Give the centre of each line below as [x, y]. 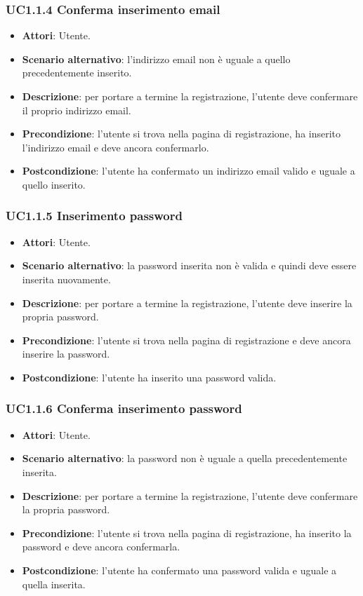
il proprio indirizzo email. [77, 110]
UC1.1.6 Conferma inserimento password [124, 408]
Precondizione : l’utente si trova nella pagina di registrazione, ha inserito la [187, 533]
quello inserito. [54, 184]
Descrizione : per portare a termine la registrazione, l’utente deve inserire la [187, 303]
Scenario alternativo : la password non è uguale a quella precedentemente [185, 458]
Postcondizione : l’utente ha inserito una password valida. [149, 377]
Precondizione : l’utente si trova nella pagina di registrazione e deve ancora [186, 340]
